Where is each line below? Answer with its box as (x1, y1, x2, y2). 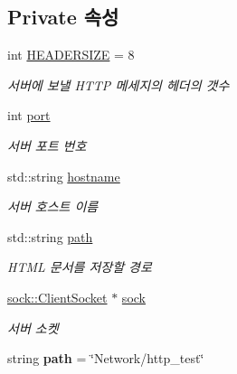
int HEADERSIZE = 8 (7, 45, 135, 64)
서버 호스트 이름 (7, 197, 99, 216)
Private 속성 (7, 3, 119, 31)
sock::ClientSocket (7, 287, 108, 306)
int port (7, 106, 51, 125)
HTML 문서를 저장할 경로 (7, 257, 152, 276)
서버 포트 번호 (7, 136, 87, 154)
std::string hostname (7, 166, 120, 185)
